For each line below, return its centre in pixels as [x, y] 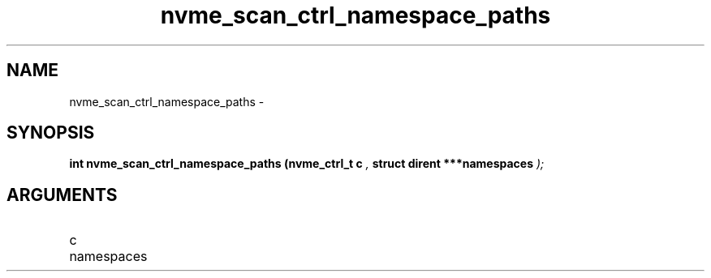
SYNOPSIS [51, 133]
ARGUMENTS [62, 195]
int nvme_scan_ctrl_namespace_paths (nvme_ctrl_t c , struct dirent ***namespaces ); [307, 164]
